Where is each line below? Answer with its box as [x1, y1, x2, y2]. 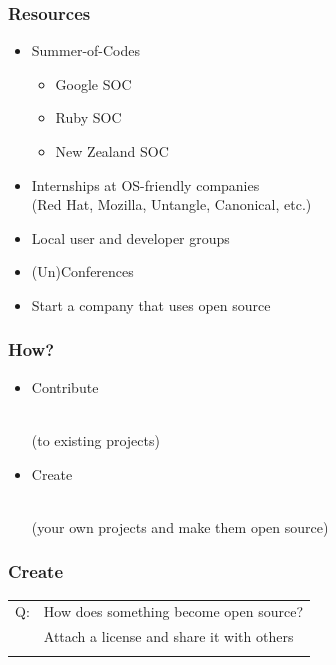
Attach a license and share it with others [43, 626, 294, 647]
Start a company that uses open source [31, 294, 271, 315]
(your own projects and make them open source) [31, 516, 329, 537]
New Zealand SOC [55, 141, 169, 161]
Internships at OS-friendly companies [31, 174, 260, 195]
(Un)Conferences [31, 261, 134, 282]
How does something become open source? [43, 601, 304, 622]
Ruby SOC [55, 107, 122, 128]
